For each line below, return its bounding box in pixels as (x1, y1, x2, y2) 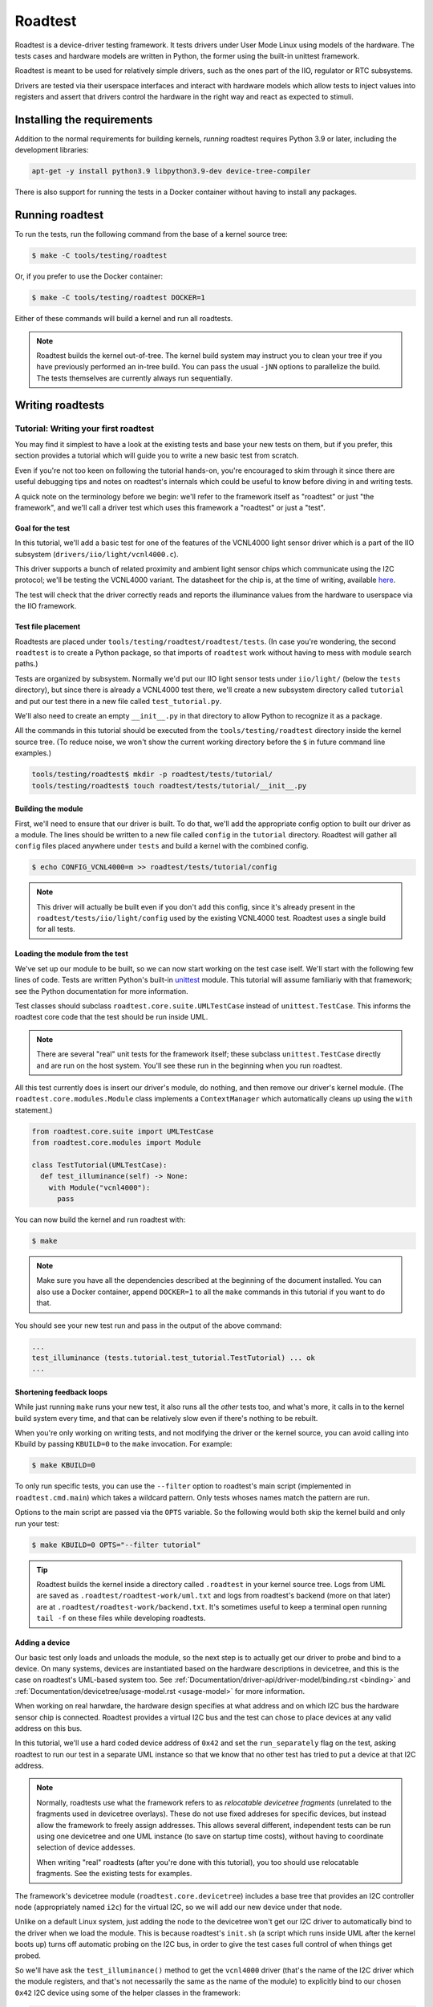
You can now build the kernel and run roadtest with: (14, 1215, 186, 1224)
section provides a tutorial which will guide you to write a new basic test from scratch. (14, 450, 299, 461)
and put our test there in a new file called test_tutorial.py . (14, 696, 222, 706)
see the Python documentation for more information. (14, 986, 188, 995)
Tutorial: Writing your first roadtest (14, 422, 154, 434)
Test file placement (14, 622, 81, 632)
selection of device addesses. (36, 1842, 136, 1852)
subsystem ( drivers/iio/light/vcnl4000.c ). (14, 549, 179, 559)
